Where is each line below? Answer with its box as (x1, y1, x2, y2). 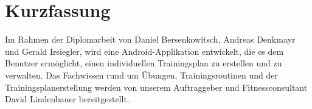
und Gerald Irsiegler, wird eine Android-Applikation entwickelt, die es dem (5, 44, 284, 57)
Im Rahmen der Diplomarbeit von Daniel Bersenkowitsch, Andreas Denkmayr (5, 33, 296, 46)
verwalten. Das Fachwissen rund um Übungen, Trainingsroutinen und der (5, 68, 278, 81)
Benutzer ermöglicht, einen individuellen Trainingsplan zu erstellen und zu (5, 57, 282, 69)
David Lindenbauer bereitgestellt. (5, 93, 130, 105)
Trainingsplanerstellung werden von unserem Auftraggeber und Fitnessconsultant (5, 80, 308, 93)
